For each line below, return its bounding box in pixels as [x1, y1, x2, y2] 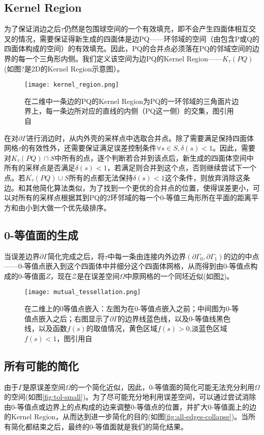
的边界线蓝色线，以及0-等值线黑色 [118, 313, 230, 323]
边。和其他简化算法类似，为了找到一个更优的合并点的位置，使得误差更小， [4, 182, 253, 193]
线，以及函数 [24, 323, 67, 334]
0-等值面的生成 [4, 227, 79, 242]
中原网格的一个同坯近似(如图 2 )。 [125, 270, 234, 281]
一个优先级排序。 [53, 202, 111, 212]
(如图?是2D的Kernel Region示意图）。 [4, 63, 124, 74]
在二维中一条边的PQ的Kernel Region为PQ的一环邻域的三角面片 [24, 95, 232, 106]
